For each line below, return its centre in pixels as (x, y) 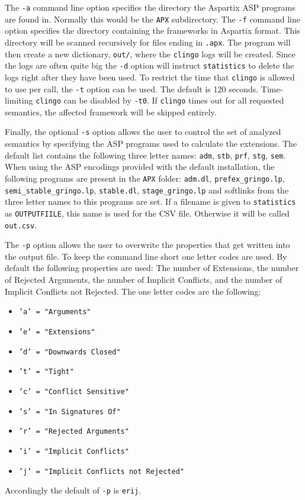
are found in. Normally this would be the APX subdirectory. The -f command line (152, 19)
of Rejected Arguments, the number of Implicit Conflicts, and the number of (144, 280)
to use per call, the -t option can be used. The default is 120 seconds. (132, 88)
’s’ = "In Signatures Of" (70, 412)
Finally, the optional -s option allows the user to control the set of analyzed (143, 132)
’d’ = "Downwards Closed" (70, 352)
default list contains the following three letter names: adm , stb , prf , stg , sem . (145, 155)
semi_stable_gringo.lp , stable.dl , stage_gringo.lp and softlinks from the (147, 190)
